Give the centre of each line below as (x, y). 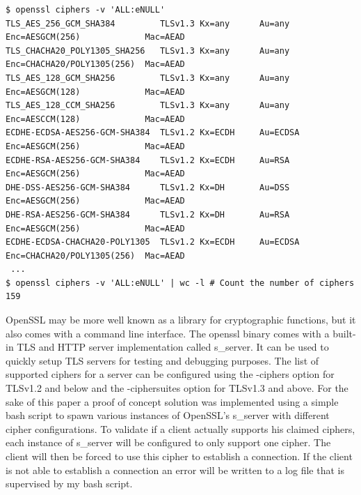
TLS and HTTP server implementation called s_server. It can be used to (173, 347)
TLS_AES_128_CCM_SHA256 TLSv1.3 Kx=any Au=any (148, 106)
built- (344, 333)
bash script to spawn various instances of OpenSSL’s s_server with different (168, 415)
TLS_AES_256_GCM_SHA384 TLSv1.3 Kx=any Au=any (148, 23)
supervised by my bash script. (69, 483)
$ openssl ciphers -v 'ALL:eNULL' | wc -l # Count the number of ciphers (180, 283)
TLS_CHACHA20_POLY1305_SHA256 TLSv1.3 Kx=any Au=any (148, 51)
